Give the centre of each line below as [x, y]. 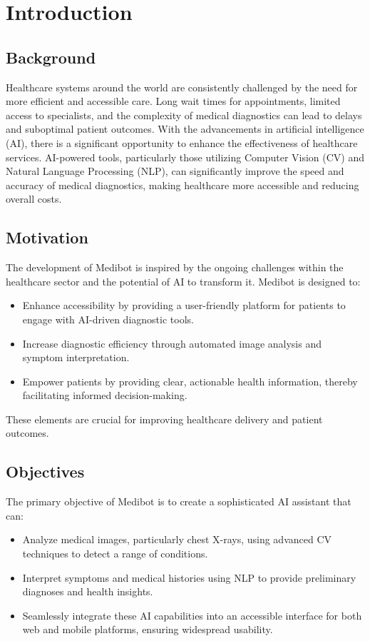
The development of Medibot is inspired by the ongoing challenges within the [175, 267]
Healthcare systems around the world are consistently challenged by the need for [182, 87]
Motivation [47, 237]
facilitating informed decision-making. [105, 395]
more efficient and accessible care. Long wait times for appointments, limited [173, 101]
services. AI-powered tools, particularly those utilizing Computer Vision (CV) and [185, 157]
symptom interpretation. [76, 357]
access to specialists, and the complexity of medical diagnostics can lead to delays [184, 115]
